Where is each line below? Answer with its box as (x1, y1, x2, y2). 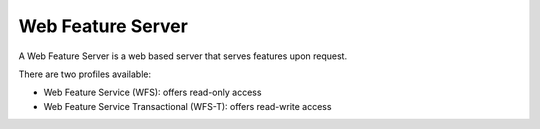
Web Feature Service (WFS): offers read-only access (43, 86, 262, 99)
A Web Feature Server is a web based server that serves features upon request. (18, 50, 348, 62)
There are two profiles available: (18, 68, 152, 80)
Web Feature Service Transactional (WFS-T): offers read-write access (43, 100, 332, 112)
